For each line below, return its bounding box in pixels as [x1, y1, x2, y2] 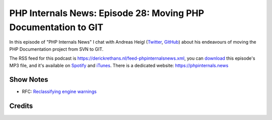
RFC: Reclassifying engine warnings [22, 88, 97, 95]
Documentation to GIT [9, 22, 104, 33]
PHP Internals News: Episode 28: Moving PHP [9, 8, 205, 19]
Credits [9, 102, 33, 110]
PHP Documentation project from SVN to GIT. [9, 46, 104, 52]
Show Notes [9, 75, 48, 84]
